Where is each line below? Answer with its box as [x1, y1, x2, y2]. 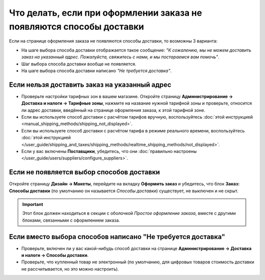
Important [22, 202, 44, 207]
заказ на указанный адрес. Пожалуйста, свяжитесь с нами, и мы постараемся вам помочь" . [21, 54, 219, 60]
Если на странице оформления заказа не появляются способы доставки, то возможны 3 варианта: [9, 38, 218, 44]
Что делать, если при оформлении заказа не [9, 7, 202, 18]
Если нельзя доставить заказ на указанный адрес [9, 80, 172, 89]
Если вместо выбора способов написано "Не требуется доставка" [9, 232, 225, 241]
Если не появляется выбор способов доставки [9, 168, 160, 177]
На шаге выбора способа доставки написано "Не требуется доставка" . [21, 68, 172, 74]
